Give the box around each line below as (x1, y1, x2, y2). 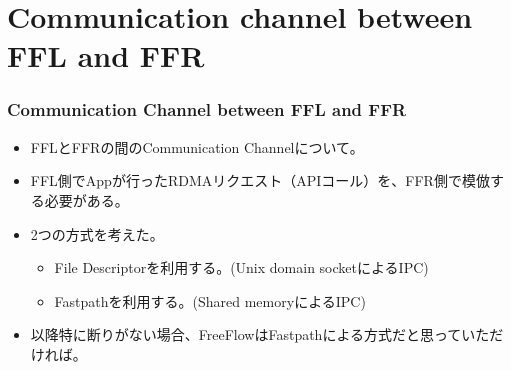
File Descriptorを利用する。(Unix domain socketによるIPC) (54, 257, 429, 278)
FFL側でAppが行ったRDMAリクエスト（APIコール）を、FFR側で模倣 (30, 170, 490, 191)
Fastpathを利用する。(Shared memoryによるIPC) (54, 290, 366, 311)
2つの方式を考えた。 (30, 223, 164, 244)
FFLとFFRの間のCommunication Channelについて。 (30, 136, 364, 157)
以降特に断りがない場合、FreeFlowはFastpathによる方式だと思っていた (30, 324, 490, 345)
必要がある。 (44, 189, 129, 210)
